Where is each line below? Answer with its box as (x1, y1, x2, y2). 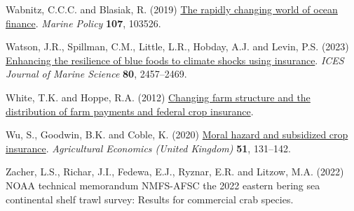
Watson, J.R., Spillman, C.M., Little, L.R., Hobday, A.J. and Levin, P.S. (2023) (6, 39, 349, 54)
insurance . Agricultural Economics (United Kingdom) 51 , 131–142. (6, 140, 291, 155)
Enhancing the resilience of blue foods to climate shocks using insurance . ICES (6, 52, 344, 67)
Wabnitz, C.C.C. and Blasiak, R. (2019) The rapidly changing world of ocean (6, 2, 338, 16)
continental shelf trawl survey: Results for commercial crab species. (6, 191, 294, 206)
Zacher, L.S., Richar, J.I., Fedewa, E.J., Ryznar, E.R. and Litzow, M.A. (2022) (6, 164, 344, 179)
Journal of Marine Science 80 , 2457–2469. (6, 66, 187, 81)
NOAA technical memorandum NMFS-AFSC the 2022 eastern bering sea (6, 177, 320, 192)
